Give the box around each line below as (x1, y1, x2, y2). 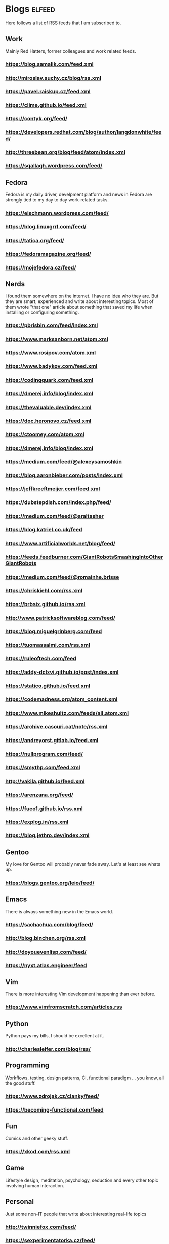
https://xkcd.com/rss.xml (5, 1148, 70, 1155)
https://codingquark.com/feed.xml (5, 376, 94, 383)
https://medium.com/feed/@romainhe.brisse (5, 573, 119, 580)
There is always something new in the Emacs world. (5, 908, 114, 914)
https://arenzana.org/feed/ (5, 791, 73, 798)
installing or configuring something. (5, 309, 79, 315)
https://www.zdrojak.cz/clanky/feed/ (5, 1092, 100, 1099)
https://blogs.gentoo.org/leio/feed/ (5, 879, 95, 886)
